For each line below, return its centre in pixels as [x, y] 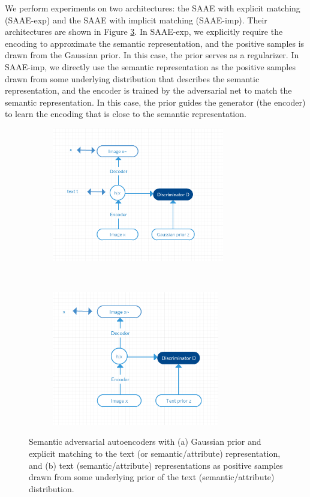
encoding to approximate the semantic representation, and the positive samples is [155, 43]
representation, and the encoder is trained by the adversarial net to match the [148, 90]
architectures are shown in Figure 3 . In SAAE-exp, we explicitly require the [144, 32]
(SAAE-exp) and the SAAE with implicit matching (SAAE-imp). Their [136, 20]
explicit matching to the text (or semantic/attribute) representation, [155, 453]
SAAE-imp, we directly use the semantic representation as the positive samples [150, 66]
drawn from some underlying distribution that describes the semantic [132, 78]
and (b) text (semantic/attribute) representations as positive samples [156, 465]
